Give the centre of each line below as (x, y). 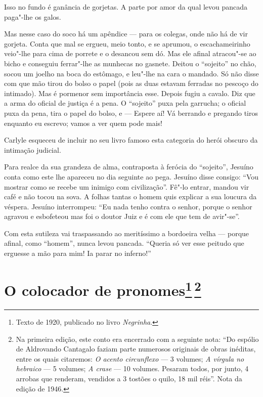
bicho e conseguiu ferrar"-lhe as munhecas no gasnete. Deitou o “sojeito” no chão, (130, 63)
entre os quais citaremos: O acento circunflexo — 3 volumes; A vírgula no (130, 358)
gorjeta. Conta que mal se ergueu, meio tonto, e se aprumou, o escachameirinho (127, 43)
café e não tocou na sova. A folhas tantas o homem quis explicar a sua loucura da (130, 196)
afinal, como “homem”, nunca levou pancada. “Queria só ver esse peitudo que (124, 243)
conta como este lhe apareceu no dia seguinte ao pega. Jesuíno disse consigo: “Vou (131, 176)
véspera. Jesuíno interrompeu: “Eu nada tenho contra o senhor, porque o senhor (128, 206)
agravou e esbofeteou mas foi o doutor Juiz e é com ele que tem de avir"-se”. (122, 216)
